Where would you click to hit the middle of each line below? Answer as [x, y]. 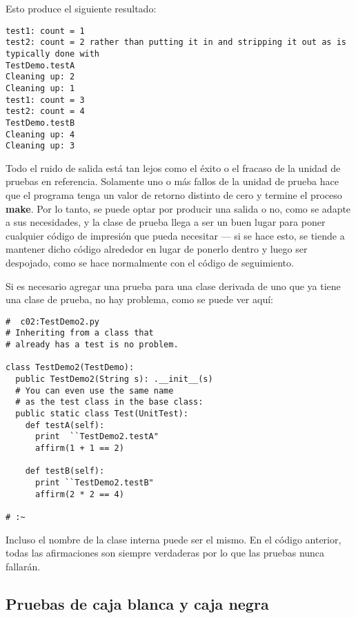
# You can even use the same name [95, 390]
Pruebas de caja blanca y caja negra [137, 603]
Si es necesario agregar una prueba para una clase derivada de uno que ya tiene [173, 286]
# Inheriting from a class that [80, 333]
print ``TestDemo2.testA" [97, 437]
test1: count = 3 [45, 100]
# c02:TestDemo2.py [53, 321]
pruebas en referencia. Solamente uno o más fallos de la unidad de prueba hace [172, 181]
